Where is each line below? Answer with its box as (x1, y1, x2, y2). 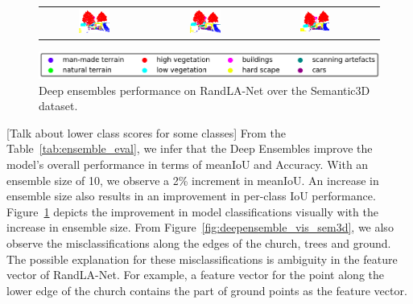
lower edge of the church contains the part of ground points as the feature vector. (6, 281, 407, 298)
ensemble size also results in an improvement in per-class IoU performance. (6, 187, 376, 204)
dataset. (39, 97, 78, 114)
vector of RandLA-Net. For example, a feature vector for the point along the (6, 266, 384, 283)
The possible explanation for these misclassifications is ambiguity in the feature (6, 250, 398, 267)
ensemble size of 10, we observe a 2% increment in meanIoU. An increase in (6, 171, 379, 188)
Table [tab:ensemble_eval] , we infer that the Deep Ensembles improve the (6, 140, 373, 157)
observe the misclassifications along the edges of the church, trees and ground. (6, 235, 391, 252)
